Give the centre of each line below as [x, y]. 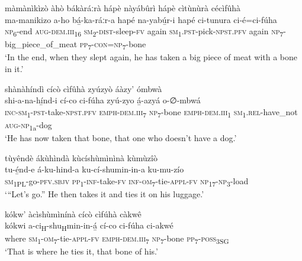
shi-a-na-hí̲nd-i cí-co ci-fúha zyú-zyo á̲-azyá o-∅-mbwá [103, 100]
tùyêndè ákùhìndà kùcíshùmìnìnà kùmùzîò [81, 157]
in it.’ [14, 69]
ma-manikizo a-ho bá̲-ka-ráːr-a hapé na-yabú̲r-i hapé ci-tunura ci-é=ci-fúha [141, 19]
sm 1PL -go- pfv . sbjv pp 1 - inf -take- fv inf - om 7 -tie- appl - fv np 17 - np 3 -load [127, 181]
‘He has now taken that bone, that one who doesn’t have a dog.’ [121, 138]
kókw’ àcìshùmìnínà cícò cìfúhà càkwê [73, 213]
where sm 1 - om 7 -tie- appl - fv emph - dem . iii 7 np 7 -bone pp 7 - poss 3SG [117, 239]
